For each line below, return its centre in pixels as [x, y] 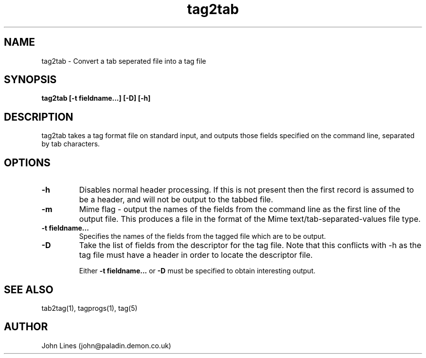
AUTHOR [26, 327]
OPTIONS [27, 162]
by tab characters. [71, 144]
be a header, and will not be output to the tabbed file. [176, 200]
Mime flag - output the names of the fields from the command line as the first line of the [240, 209]
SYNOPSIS [30, 80]
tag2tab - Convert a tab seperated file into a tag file [124, 61]
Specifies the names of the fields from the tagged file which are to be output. [202, 236]
